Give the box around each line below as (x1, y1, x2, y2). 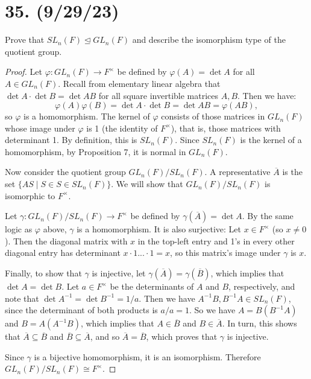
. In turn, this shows (222, 317, 297, 330)
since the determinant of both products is (5, 304, 158, 316)
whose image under (5, 121, 75, 134)
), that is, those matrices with (171, 121, 281, 134)
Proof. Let (5, 65, 42, 78)
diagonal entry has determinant (5, 246, 121, 259)
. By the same (242, 209, 294, 222)
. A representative (204, 165, 271, 178)
